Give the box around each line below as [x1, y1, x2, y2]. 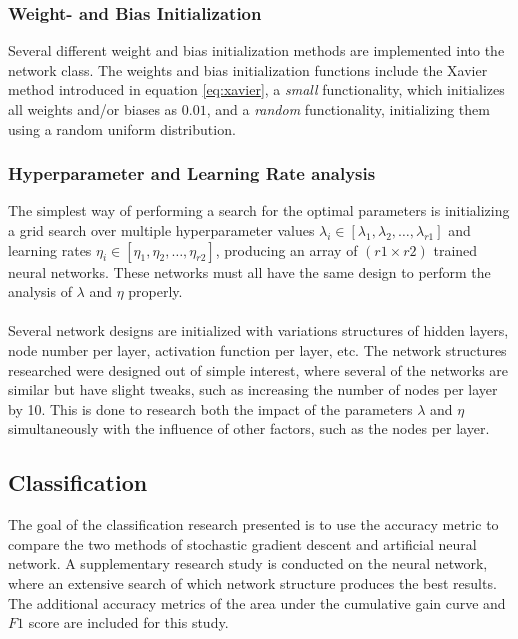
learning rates [8, 239, 92, 260]
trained [433, 239, 478, 260]
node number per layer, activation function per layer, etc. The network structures [8, 339, 507, 360]
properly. [128, 281, 183, 302]
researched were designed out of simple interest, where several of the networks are [8, 359, 509, 380]
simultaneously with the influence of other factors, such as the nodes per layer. [8, 418, 490, 439]
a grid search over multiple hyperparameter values [8, 220, 315, 240]
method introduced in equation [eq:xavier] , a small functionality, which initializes [8, 79, 505, 100]
